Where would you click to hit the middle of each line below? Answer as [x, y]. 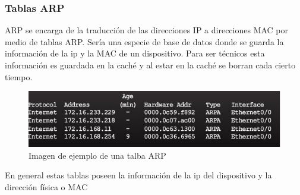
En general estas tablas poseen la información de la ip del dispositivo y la [138, 175]
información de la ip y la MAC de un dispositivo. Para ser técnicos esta [135, 53]
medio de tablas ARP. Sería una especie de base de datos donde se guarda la [144, 41]
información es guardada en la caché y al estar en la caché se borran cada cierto [150, 65]
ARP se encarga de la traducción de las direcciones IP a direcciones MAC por [147, 30]
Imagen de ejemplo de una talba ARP [97, 155]
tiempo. [19, 76]
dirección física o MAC [46, 186]
